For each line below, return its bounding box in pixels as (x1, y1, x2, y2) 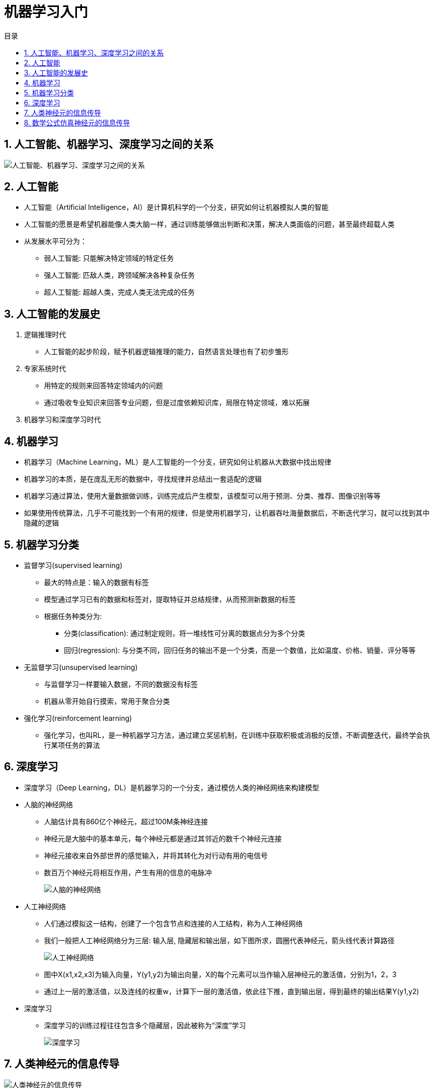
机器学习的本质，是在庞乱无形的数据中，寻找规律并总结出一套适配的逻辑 (24, 475, 262, 484)
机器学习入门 (4, 3, 88, 20)
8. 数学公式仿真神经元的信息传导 (24, 118, 130, 127)
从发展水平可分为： (24, 237, 87, 246)
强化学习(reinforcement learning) (24, 713, 132, 722)
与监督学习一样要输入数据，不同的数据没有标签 (44, 679, 198, 688)
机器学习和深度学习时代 (24, 415, 101, 424)
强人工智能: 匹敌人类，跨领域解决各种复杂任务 (44, 271, 195, 280)
